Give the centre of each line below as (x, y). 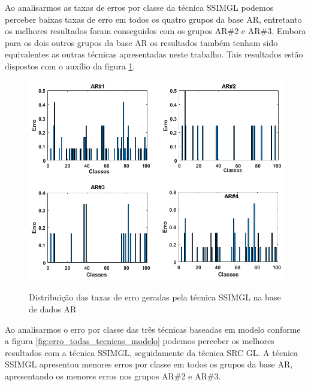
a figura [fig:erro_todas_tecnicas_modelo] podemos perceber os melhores (140, 341)
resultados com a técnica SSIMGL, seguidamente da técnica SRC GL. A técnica (152, 352)
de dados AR (53, 309)
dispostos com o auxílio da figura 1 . (70, 66)
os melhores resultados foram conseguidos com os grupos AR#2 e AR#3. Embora (155, 31)
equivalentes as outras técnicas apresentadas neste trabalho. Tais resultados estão (154, 54)
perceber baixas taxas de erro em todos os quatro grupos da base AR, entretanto (153, 19)
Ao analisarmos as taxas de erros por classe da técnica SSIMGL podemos (139, 7)
